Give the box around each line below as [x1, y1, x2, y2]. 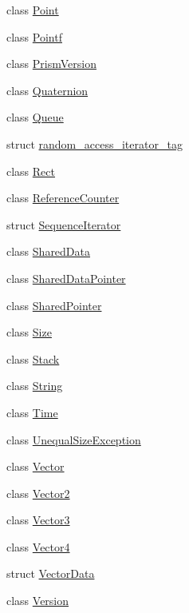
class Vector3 [6, 511, 70, 528]
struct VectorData [6, 565, 95, 582]
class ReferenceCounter [6, 189, 120, 206]
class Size [6, 324, 52, 340]
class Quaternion [6, 82, 89, 98]
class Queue [6, 109, 64, 125]
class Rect [6, 162, 55, 179]
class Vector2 [6, 484, 70, 501]
